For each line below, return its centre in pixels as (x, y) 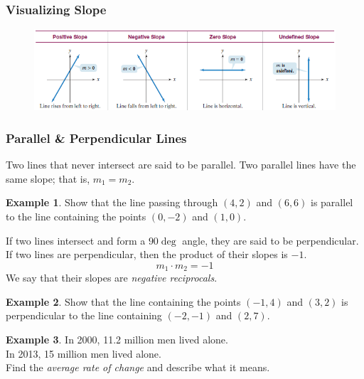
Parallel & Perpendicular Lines (96, 138)
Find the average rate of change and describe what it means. (138, 367)
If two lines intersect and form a (76, 240)
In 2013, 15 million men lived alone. (84, 353)
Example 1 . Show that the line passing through (112, 202)
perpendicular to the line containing (84, 315)
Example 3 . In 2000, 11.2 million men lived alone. (117, 340)
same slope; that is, (48, 178)
